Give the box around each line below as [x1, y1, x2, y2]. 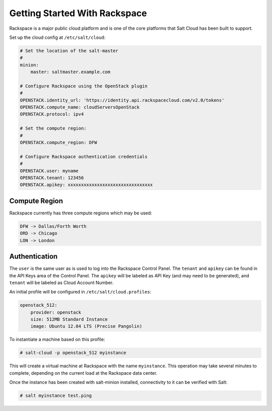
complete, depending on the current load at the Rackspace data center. [9, 370, 158, 376]
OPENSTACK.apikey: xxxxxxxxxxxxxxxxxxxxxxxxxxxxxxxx [20, 182, 153, 188]
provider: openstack [30, 309, 82, 315]
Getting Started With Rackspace [9, 8, 147, 19]
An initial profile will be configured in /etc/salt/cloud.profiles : [9, 289, 152, 295]
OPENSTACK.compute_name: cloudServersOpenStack [20, 104, 140, 110]
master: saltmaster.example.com [30, 69, 111, 75]
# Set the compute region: [20, 126, 87, 131]
